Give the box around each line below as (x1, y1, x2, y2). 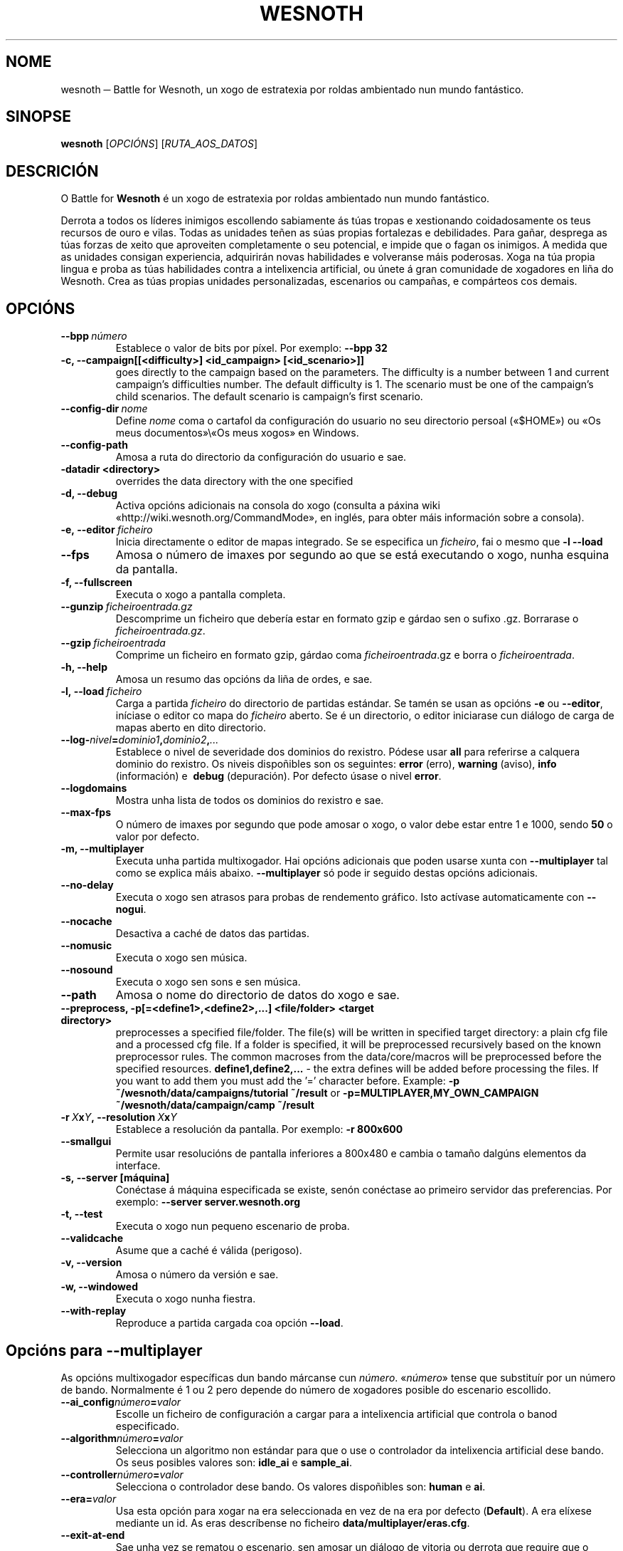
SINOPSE (6, 108, 71, 126)
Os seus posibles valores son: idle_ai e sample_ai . (115, 1456, 352, 1468)
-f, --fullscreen (60, 576, 133, 589)
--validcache (60, 1232, 124, 1245)
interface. (115, 1159, 161, 1172)
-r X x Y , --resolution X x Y (60, 1111, 177, 1124)
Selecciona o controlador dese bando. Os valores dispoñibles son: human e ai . (115, 1480, 486, 1493)
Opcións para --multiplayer (6, 1341, 203, 1359)
